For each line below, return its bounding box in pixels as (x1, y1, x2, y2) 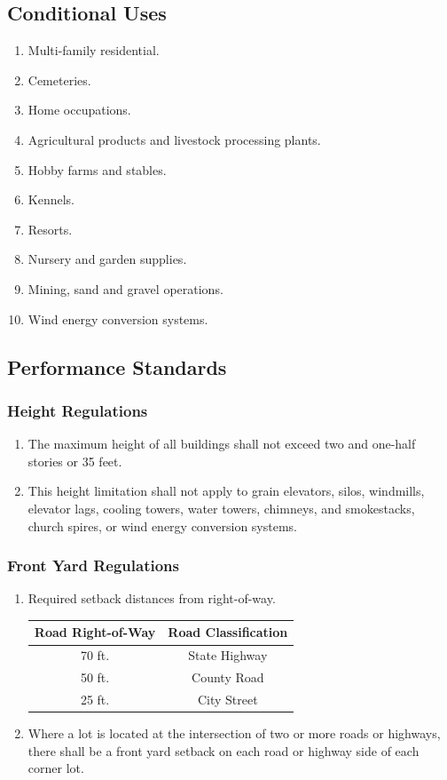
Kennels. (27, 190, 74, 209)
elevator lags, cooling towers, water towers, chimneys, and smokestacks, (27, 498, 415, 517)
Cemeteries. (27, 70, 91, 89)
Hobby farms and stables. (27, 160, 167, 179)
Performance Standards (7, 353, 227, 380)
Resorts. (27, 219, 73, 238)
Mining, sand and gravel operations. (27, 279, 223, 298)
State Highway (188, 646, 268, 665)
